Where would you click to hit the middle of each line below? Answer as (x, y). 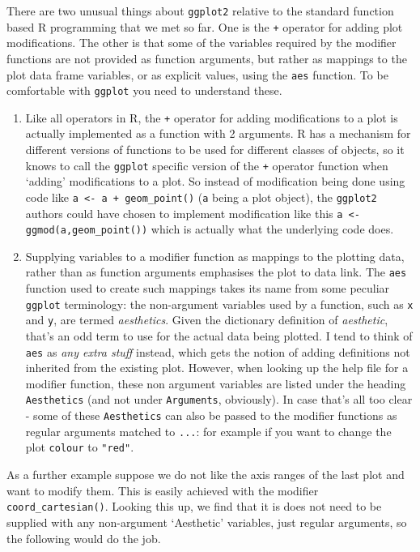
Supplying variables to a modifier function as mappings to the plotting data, (215, 256)
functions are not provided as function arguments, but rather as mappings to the (207, 58)
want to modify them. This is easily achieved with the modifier (163, 490)
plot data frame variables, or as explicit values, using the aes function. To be (197, 74)
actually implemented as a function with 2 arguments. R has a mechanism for (218, 133)
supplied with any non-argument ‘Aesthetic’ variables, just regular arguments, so (207, 522)
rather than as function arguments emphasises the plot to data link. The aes (216, 272)
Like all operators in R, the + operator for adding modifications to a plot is (212, 117)
